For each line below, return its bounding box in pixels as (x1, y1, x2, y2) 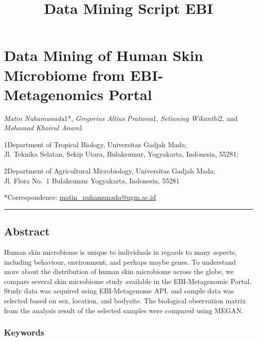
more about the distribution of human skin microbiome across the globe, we (4, 266, 234, 277)
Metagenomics (4, 84, 104, 104)
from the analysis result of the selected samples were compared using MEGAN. (4, 305, 244, 315)
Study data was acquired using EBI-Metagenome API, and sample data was (4, 285, 234, 296)
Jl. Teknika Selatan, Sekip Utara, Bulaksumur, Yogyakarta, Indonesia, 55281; (4, 149, 239, 159)
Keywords (4, 326, 44, 339)
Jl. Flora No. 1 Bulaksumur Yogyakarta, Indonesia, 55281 (4, 175, 180, 185)
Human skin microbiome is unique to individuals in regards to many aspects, (4, 247, 237, 257)
